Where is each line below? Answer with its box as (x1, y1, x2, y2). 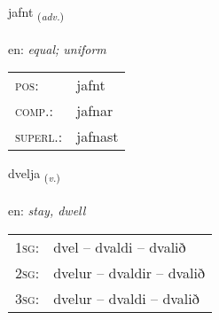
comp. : (15, 100, 53, 121)
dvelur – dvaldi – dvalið (53, 287, 199, 308)
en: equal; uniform (8, 39, 106, 58)
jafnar (76, 100, 113, 121)
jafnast (76, 126, 119, 147)
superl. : (15, 126, 63, 147)
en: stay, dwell (8, 201, 86, 220)
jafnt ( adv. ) (8, 3, 65, 23)
